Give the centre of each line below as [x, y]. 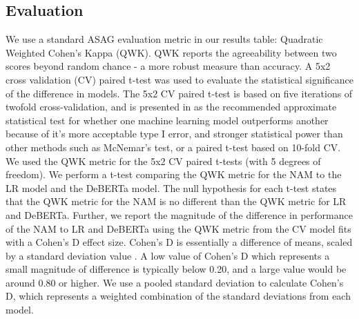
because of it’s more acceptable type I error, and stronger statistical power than [174, 134]
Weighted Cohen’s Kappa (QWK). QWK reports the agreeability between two [171, 52]
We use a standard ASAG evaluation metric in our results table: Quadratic [164, 39]
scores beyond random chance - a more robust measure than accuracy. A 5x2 [168, 66]
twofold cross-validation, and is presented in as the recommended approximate [171, 107]
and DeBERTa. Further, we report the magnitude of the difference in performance [179, 214]
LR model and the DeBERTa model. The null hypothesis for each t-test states [171, 187]
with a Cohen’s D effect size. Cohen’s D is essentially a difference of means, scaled [179, 242]
